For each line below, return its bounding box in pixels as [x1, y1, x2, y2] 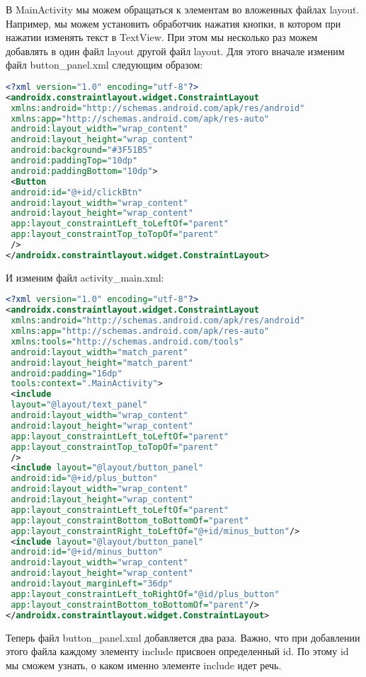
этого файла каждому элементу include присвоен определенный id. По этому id [6, 644, 349, 659]
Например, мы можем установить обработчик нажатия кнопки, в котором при [6, 16, 341, 30]
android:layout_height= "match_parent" [11, 357, 193, 368]
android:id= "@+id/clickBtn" [11, 187, 143, 197]
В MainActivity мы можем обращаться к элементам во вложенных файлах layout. [6, 2, 360, 16]
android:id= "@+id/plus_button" [11, 473, 158, 484]
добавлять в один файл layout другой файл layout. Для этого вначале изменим [6, 43, 345, 58]
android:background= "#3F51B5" [11, 145, 153, 156]
